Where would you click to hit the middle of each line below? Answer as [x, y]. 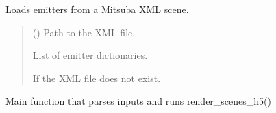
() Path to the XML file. [84, 32]
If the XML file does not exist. [97, 78]
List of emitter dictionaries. [90, 55]
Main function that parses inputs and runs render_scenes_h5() [138, 101]
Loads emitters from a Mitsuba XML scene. [97, 9]
